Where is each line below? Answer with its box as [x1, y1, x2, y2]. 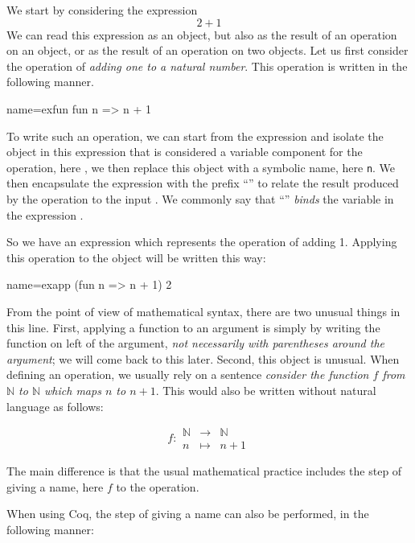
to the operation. [116, 478, 199, 495]
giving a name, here [6, 478, 104, 495]
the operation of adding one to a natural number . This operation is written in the [6, 57, 408, 74]
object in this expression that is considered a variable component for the [6, 143, 363, 160]
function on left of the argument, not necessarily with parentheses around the [6, 335, 385, 352]
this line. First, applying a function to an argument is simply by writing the [6, 319, 380, 335]
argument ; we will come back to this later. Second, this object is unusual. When [6, 350, 400, 367]
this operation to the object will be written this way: [6, 249, 266, 265]
